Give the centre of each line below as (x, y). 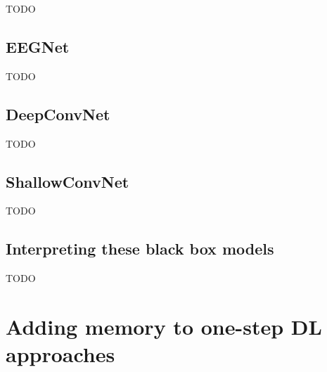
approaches (60, 354)
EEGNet (38, 46)
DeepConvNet (58, 114)
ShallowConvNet (68, 181)
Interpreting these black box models (140, 249)
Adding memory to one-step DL (164, 326)
